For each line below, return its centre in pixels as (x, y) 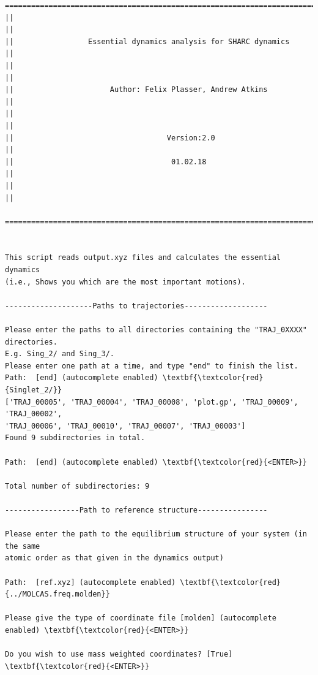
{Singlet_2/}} (34, 390)
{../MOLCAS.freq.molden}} (57, 594)
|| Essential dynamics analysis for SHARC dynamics (147, 41)
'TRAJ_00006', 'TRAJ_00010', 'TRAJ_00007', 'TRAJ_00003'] (125, 426)
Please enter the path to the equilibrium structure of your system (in (156, 534)
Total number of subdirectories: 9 (77, 486)
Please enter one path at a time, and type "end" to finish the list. (152, 366)
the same (23, 546)
